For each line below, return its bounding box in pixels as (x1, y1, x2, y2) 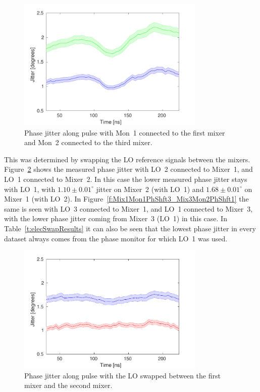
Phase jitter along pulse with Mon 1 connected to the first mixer (24, 127, 225, 138)
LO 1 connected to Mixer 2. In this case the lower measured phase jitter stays (4, 174, 247, 184)
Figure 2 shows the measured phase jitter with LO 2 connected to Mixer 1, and (4, 164, 253, 174)
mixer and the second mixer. (24, 380, 113, 390)
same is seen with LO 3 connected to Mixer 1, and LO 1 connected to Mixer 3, (4, 203, 253, 214)
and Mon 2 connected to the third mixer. (24, 137, 152, 148)
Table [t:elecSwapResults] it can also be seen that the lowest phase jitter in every (4, 223, 256, 234)
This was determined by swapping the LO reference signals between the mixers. (4, 154, 250, 164)
